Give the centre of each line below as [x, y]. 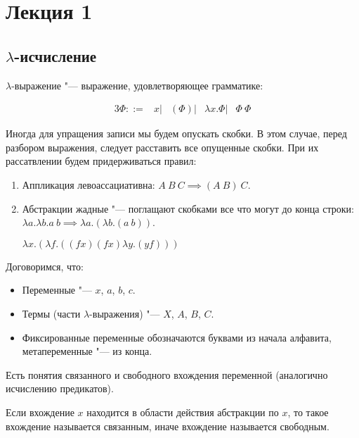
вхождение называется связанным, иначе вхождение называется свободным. [168, 426]
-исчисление [56, 55]
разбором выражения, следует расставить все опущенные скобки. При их [162, 147]
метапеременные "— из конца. [87, 351]
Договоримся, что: [45, 266]
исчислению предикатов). [60, 388]
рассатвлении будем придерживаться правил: [101, 161]
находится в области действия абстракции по [183, 412]
